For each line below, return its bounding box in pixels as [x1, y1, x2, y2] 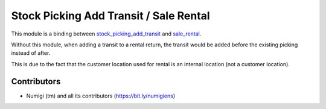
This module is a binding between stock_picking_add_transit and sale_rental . [11, 30, 202, 37]
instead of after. [11, 49, 51, 57]
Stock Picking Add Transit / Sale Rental [11, 9, 211, 22]
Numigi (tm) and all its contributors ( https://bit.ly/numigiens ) [26, 92, 176, 99]
